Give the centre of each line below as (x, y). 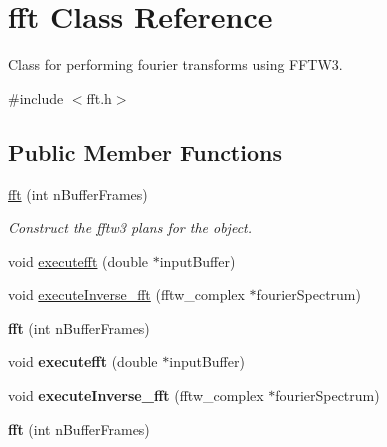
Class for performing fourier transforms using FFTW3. (175, 64)
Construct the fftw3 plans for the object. (130, 227)
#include (36, 97)
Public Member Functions (145, 151)
